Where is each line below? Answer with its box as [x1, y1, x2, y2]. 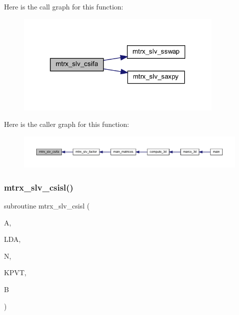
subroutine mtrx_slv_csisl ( [4, 201, 90, 211]
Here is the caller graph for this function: [4, 119, 129, 129]
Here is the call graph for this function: [4, 1, 123, 11]
